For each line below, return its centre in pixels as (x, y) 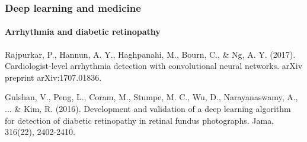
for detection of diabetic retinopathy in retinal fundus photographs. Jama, (140, 120)
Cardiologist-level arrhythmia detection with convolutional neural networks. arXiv (154, 66)
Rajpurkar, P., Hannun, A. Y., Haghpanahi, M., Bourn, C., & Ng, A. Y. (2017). (150, 54)
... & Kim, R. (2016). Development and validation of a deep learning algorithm (148, 109)
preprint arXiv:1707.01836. (53, 77)
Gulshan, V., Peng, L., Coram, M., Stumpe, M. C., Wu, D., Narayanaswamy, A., (151, 97)
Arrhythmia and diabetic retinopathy (83, 32)
